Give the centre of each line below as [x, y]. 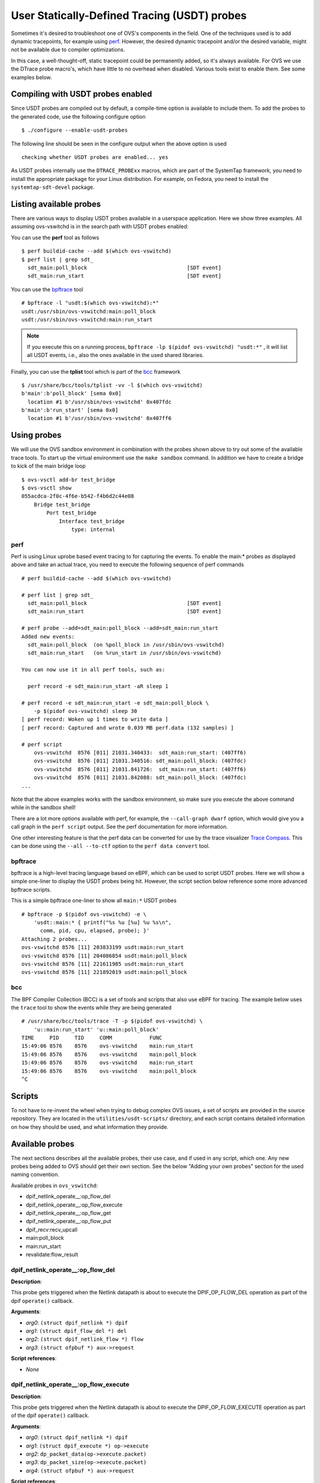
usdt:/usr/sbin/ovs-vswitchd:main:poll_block [89, 311]
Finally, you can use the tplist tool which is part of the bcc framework [96, 371]
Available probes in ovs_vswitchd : [54, 1185]
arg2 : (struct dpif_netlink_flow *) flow [84, 1339]
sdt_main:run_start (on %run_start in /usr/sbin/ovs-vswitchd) [124, 653]
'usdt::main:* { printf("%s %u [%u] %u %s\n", [103, 923]
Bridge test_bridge [62, 505]
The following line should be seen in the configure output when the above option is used [119, 144]
